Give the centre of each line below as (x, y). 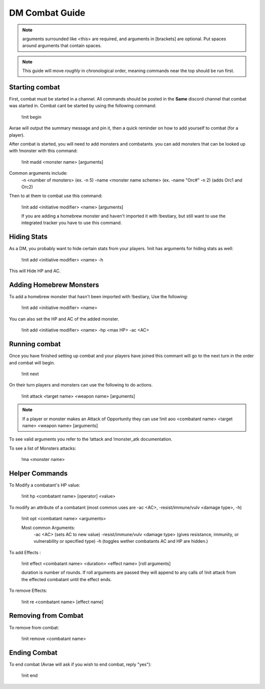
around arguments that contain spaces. (62, 46)
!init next (30, 374)
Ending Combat (33, 652)
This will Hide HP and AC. (35, 271)
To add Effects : (25, 552)
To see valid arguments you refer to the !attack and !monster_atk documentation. (91, 439)
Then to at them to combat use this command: (56, 196)
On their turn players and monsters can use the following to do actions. (81, 385)
